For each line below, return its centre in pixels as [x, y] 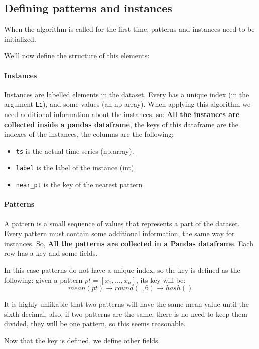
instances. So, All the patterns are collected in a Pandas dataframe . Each [129, 243]
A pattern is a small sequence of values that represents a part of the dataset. [122, 223]
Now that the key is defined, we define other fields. [82, 340]
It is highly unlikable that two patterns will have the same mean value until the [126, 304]
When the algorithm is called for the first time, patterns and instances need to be [129, 29]
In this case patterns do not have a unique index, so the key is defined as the [122, 269]
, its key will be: [161, 279]
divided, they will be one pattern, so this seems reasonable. [95, 324]
